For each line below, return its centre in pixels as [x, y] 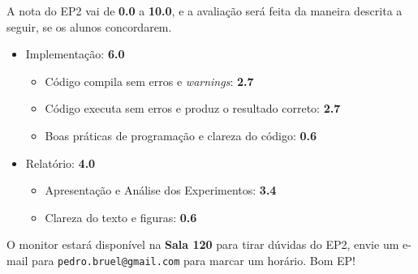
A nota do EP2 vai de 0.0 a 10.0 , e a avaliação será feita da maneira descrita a [205, 11]
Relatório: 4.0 [60, 163]
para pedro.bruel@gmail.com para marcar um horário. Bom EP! [194, 260]
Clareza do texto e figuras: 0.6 [121, 217]
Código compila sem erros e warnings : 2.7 [149, 81]
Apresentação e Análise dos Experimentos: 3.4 [161, 190]
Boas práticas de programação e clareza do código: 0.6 [181, 135]
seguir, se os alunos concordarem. [89, 26]
